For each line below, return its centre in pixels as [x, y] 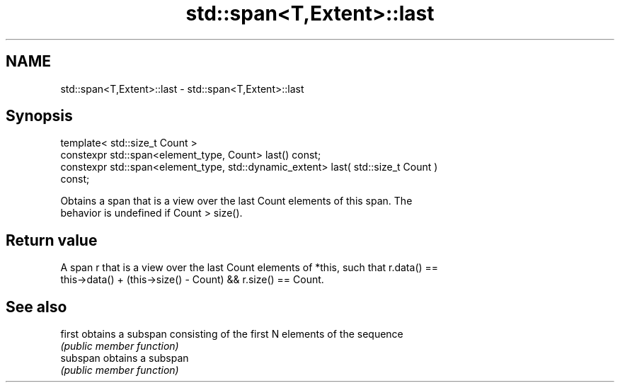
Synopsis [39, 116]
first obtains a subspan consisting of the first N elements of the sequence [232, 334]
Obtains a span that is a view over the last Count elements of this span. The [236, 201]
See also [36, 307]
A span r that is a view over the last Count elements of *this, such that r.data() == [249, 268]
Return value [52, 240]
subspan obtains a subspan [125, 358]
